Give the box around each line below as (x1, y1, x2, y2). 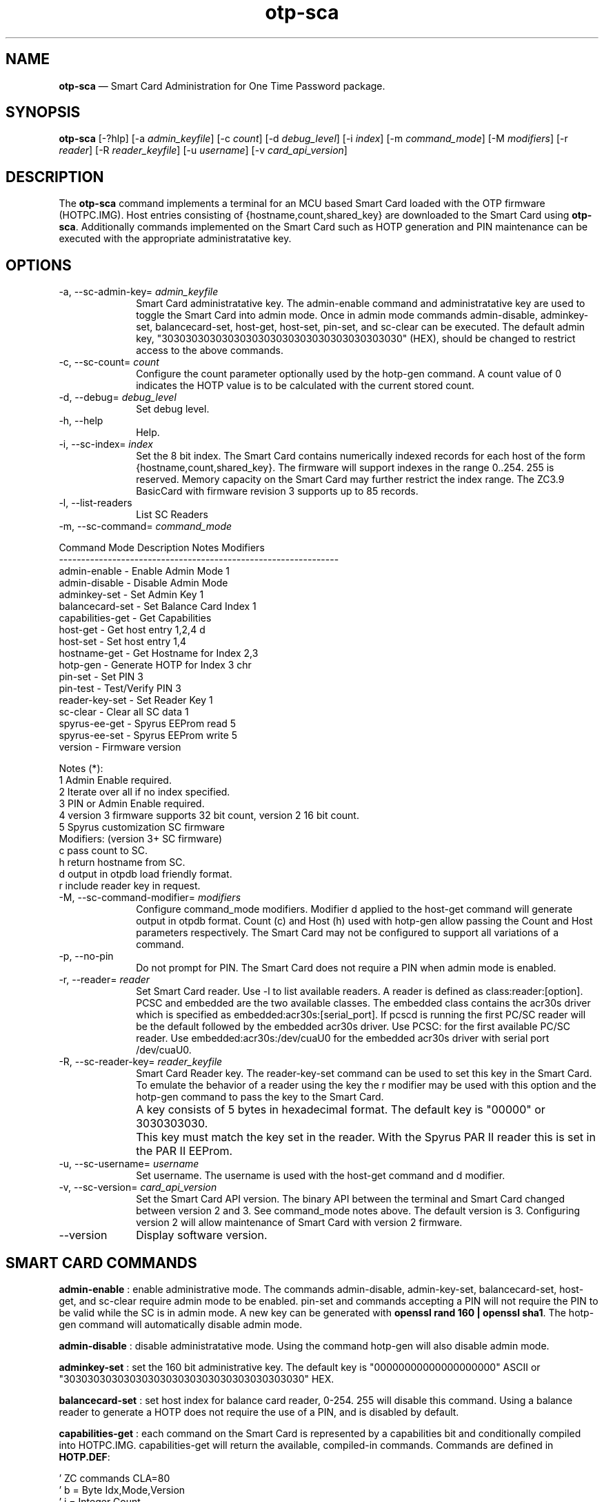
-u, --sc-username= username (59, 1158, 199, 1170)
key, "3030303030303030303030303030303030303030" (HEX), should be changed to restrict (136, 333, 576, 345)
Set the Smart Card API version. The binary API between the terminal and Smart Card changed (136, 1193, 565, 1205)
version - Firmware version (59, 741, 181, 753)
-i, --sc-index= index (59, 438, 154, 451)
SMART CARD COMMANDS (6, 1254, 197, 1272)
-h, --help (59, 415, 103, 427)
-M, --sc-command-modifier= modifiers (59, 891, 241, 904)
